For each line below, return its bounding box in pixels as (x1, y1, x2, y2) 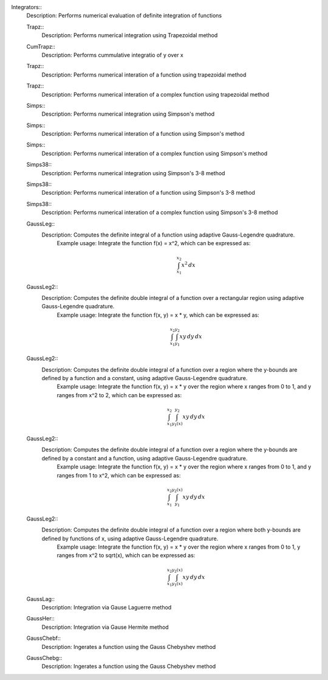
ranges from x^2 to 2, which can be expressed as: (56, 391, 182, 398)
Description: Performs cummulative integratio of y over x (41, 51, 183, 58)
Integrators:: (11, 4, 42, 10)
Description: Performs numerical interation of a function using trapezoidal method (41, 71, 247, 78)
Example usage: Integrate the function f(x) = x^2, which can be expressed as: (56, 240, 251, 247)
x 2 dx (181, 260, 196, 268)
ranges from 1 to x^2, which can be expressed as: (56, 471, 181, 479)
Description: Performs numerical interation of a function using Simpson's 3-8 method (41, 189, 255, 196)
